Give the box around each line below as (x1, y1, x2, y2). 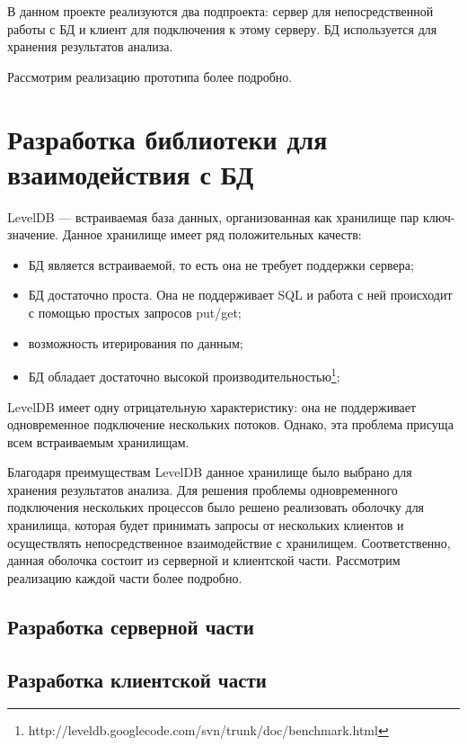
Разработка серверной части (7, 612, 254, 640)
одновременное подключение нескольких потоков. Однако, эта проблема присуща (7, 415, 454, 434)
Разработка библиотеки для (7, 120, 328, 157)
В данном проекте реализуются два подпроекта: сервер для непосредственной (7, 2, 434, 20)
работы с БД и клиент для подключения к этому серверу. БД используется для (7, 19, 437, 38)
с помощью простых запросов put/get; (28, 303, 242, 322)
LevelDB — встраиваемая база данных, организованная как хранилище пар (7, 207, 419, 226)
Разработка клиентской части (7, 665, 267, 693)
